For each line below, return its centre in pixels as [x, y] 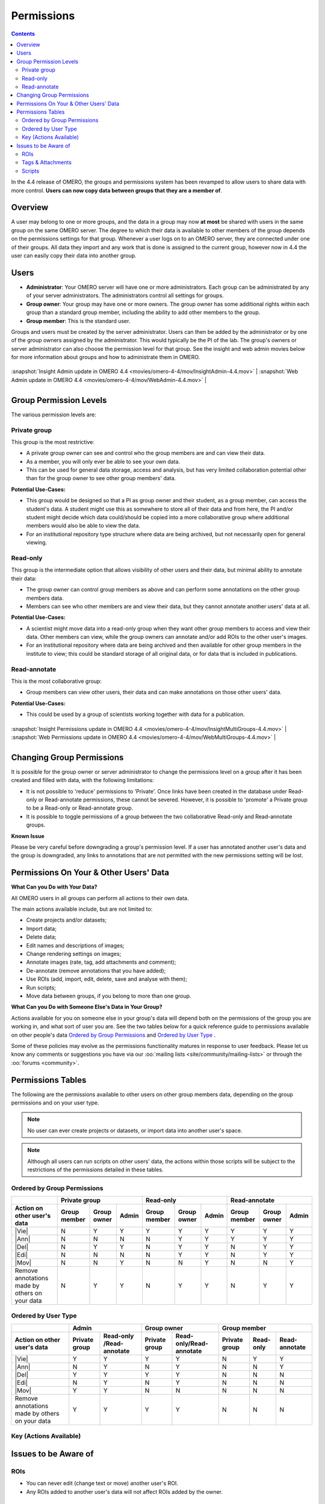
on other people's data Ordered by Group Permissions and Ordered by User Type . [113, 1035]
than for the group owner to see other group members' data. [101, 478]
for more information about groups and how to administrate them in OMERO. [106, 357]
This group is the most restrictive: [53, 442]
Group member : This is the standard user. [78, 321]
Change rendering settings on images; [74, 954]
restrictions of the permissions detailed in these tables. [95, 1170]
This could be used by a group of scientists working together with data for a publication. [135, 714]
